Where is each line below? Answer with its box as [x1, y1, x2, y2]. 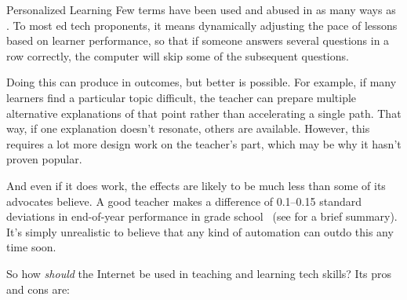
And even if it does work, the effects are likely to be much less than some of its [6, 177, 386, 193]
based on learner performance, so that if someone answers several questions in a [6, 32, 390, 49]
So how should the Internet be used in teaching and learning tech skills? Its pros [6, 265, 392, 281]
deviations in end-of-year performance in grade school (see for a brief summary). [6, 208, 398, 225]
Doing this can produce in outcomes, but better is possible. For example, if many [6, 74, 397, 90]
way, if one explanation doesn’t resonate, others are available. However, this [6, 120, 370, 137]
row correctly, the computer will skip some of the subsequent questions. [6, 47, 349, 64]
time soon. [6, 239, 56, 255]
